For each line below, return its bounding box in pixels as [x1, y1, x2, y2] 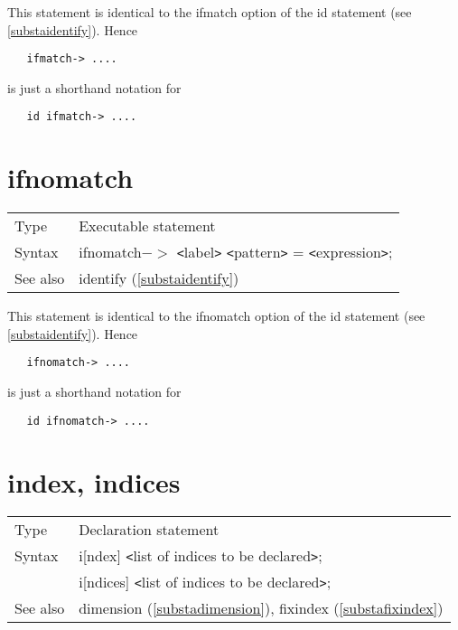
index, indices [7, 463, 181, 500]
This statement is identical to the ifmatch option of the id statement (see [7, 3, 412, 21]
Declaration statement [79, 519, 220, 541]
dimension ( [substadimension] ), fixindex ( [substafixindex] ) [79, 597, 444, 619]
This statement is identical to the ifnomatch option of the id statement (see [7, 306, 425, 325]
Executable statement [79, 215, 216, 237]
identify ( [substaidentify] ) [79, 268, 239, 289]
